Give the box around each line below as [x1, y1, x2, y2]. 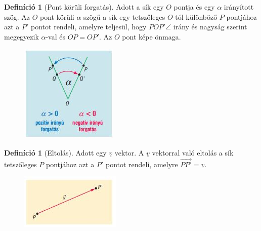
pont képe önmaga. [122, 31, 181, 42]
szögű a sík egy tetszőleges [83, 11, 165, 22]
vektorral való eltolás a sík [152, 147, 234, 158]
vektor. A [114, 147, 144, 158]
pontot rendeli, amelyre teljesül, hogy [31, 21, 147, 32]
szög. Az [4, 11, 30, 22]
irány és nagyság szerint [173, 21, 247, 32]
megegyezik [4, 31, 39, 42]
